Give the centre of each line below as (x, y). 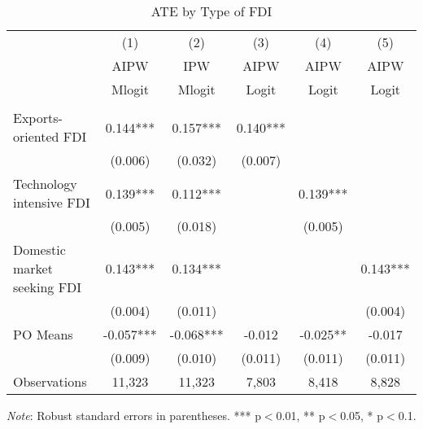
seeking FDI (48, 287)
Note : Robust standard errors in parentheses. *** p (134, 415)
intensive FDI (52, 202)
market (33, 268)
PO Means (43, 334)
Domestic (39, 250)
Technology (45, 184)
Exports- (38, 118)
